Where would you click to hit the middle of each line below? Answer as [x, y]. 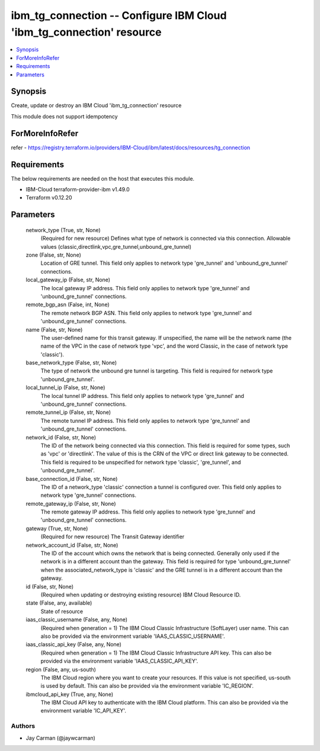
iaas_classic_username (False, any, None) [76, 620]
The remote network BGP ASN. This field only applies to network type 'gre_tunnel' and [146, 313]
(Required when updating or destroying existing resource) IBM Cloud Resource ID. [141, 595]
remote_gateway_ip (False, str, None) [71, 503]
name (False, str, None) [54, 329]
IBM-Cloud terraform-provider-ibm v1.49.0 [78, 190]
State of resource [62, 611]
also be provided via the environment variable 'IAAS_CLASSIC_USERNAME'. [133, 636]
